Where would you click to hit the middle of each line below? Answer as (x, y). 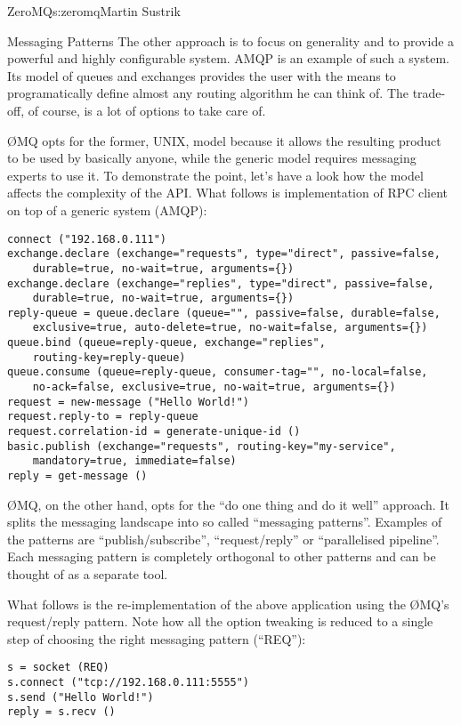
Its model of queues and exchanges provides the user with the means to (202, 75)
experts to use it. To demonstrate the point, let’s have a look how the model (215, 175)
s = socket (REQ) (58, 668)
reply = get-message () (77, 476)
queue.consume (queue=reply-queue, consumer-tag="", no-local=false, (218, 372)
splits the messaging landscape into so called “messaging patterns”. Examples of (225, 522)
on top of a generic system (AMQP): (107, 209)
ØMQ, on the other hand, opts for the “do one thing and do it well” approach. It (228, 504)
